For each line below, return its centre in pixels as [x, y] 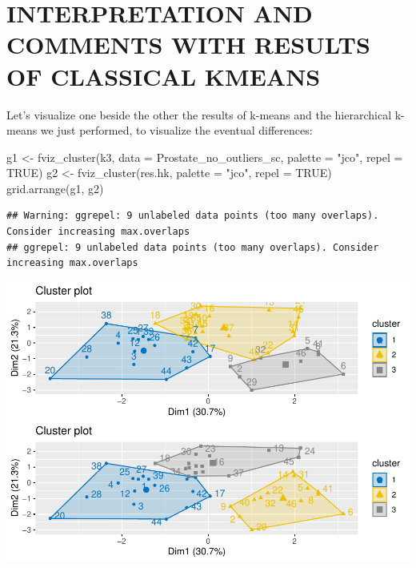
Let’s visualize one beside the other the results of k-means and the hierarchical [199, 114]
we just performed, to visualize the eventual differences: [176, 130]
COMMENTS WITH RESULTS [188, 44]
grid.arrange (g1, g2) [55, 188]
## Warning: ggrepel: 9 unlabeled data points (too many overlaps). [193, 216]
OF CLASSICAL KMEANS [164, 76]
